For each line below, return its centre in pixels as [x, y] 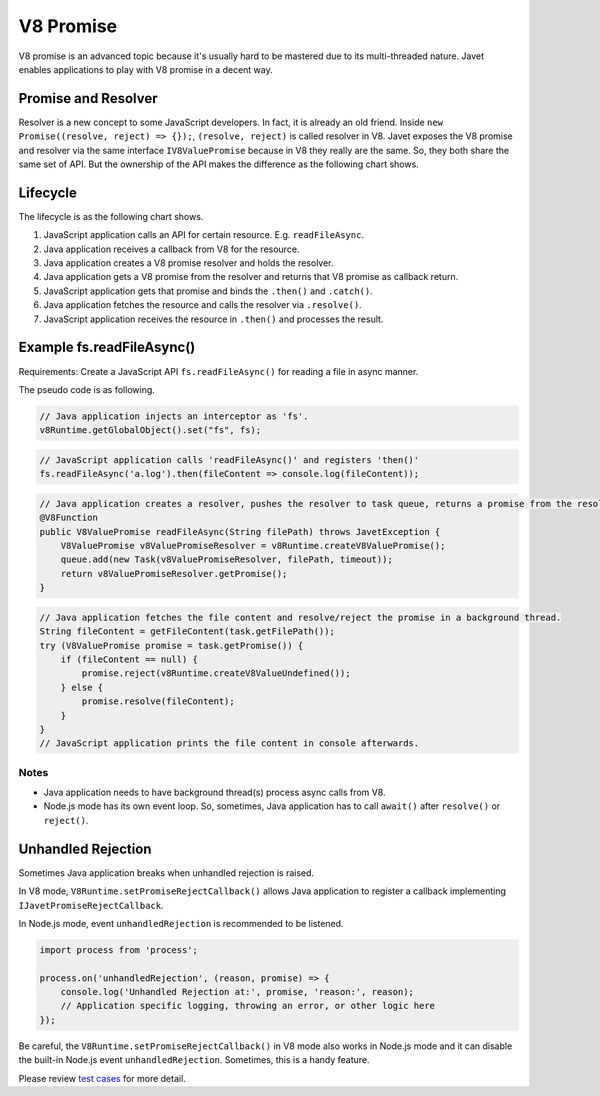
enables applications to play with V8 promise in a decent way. [146, 69]
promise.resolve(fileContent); [158, 701]
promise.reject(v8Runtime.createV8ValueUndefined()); [216, 673]
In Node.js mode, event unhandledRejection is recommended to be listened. [181, 923]
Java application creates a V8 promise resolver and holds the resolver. [188, 263]
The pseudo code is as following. [86, 389]
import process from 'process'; [119, 949]
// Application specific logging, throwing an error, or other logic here [247, 1006]
